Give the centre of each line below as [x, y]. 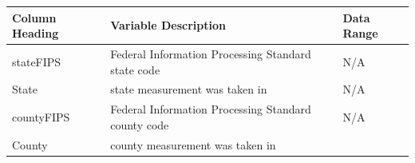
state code [135, 69]
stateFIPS [37, 61]
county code [140, 124]
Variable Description [168, 25]
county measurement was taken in [193, 144]
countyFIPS [41, 117]
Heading [36, 33]
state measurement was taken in [189, 89]
